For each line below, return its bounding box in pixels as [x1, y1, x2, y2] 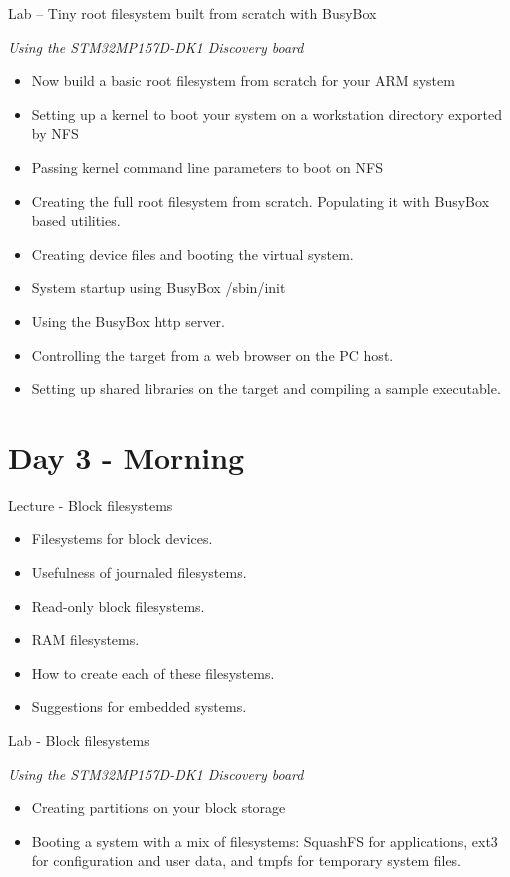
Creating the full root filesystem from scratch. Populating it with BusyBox [31, 190, 490, 211]
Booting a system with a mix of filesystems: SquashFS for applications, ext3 [31, 830, 498, 851]
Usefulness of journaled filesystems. [31, 562, 247, 583]
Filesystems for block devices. [31, 528, 213, 549]
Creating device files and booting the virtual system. [31, 243, 354, 264]
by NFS [31, 123, 79, 144]
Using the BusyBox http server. [31, 310, 225, 331]
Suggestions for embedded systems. [31, 696, 247, 717]
